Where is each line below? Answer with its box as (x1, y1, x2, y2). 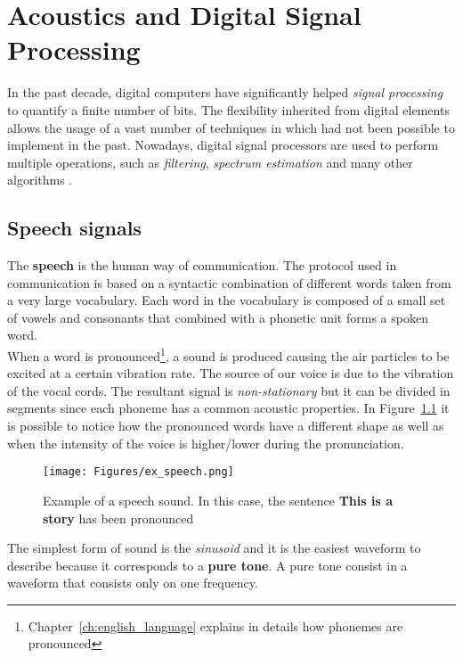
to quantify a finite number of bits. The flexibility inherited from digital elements (7, 100, 450, 119)
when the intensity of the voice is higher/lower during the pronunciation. (7, 433, 404, 452)
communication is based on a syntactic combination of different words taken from (7, 273, 451, 292)
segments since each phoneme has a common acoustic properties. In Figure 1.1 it (7, 399, 450, 417)
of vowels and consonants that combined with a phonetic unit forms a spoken (7, 308, 428, 326)
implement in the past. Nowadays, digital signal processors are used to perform (7, 136, 439, 154)
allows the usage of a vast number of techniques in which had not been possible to (7, 118, 455, 136)
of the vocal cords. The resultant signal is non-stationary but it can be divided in (7, 381, 451, 399)
